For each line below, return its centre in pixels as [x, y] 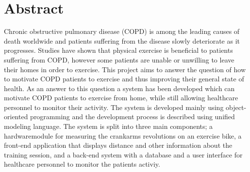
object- [236, 107]
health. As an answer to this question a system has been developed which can [119, 88]
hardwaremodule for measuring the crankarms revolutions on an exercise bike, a [123, 135]
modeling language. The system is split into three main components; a [108, 126]
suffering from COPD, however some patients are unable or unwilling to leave [119, 59]
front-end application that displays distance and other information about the [118, 145]
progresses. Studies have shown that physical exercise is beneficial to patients [118, 50]
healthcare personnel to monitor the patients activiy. [82, 164]
